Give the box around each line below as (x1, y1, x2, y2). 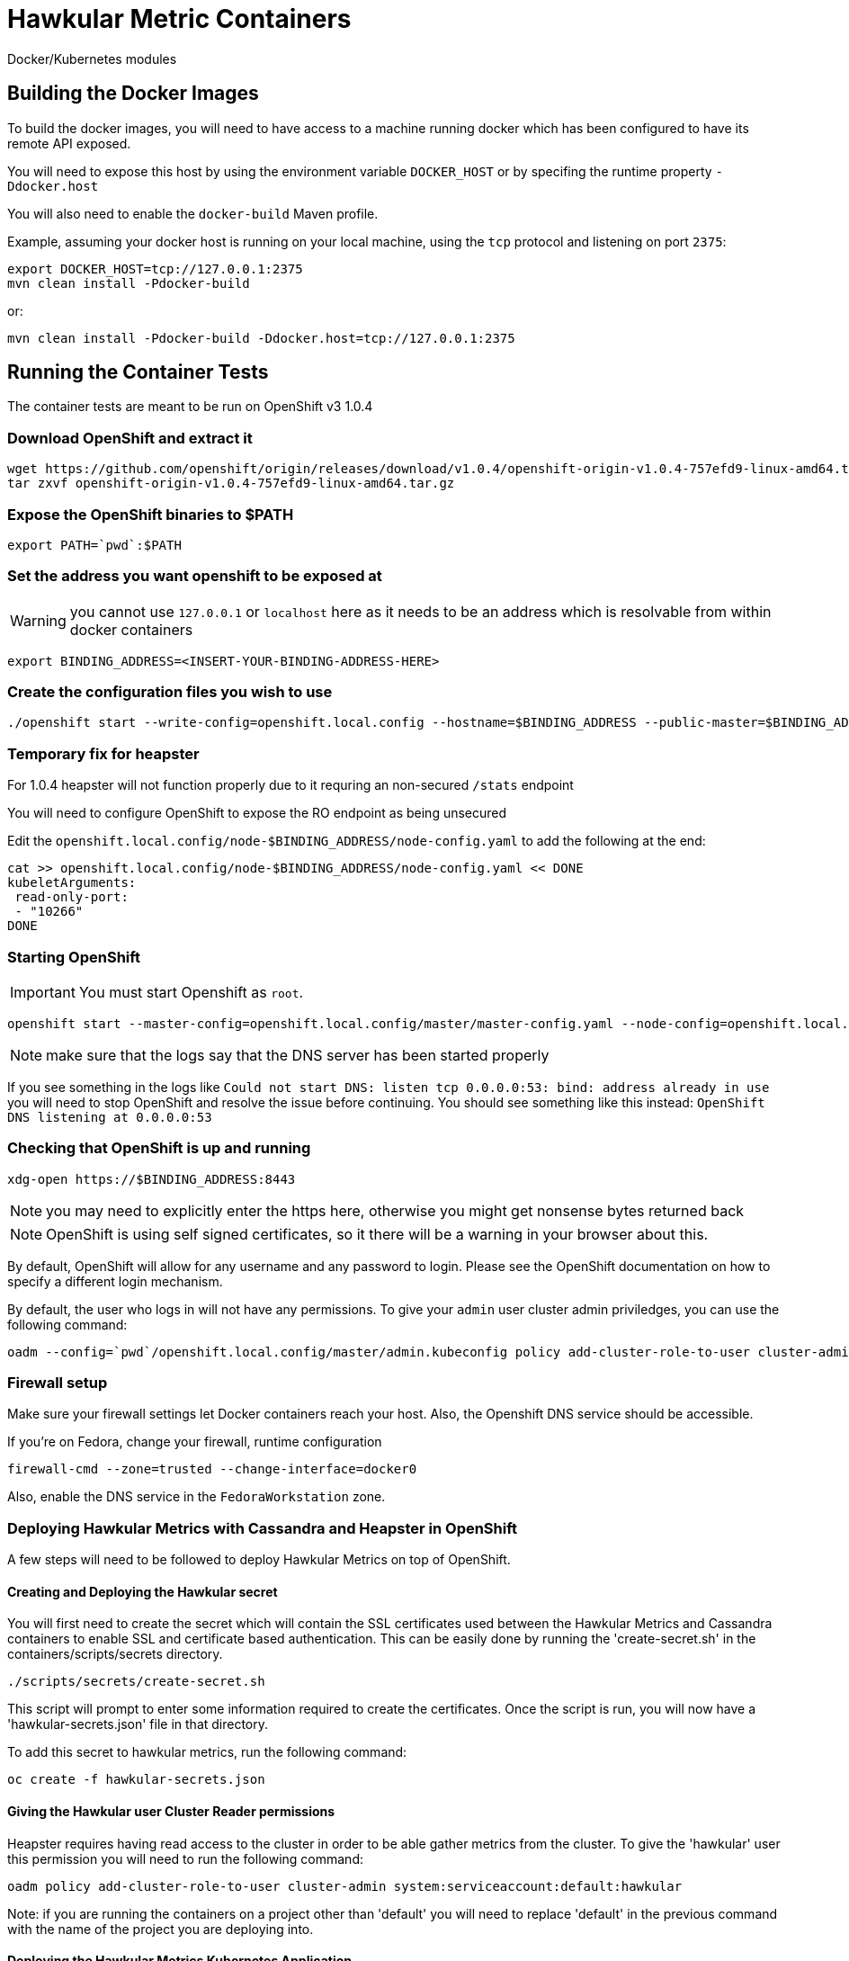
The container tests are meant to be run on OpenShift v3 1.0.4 (7, 398, 373, 415)
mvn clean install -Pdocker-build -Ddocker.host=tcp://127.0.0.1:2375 (7, 330, 515, 345)
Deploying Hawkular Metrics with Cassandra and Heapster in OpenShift (7, 1518, 518, 1537)
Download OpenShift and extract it (7, 428, 253, 447)
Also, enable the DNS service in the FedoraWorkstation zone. (7, 1489, 386, 1505)
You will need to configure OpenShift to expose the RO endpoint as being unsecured (7, 805, 507, 821)
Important (10, 982, 76, 1001)
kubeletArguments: (7, 875, 137, 891)
